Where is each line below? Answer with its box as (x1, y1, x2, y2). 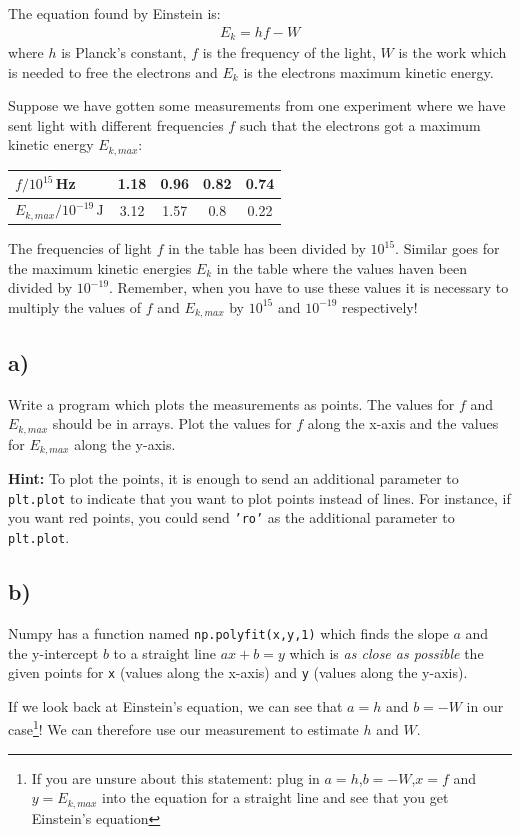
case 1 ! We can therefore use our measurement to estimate (8, 716, 359, 740)
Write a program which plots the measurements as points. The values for (8, 393, 455, 414)
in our (466, 695, 504, 716)
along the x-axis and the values (307, 413, 499, 434)
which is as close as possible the (289, 642, 484, 663)
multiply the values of (8, 296, 142, 317)
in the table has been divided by (168, 238, 366, 259)
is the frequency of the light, (202, 42, 376, 63)
